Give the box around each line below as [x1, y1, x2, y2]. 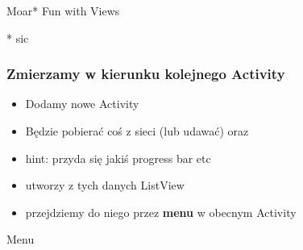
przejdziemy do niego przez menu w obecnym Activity [25, 203, 297, 220]
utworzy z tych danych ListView [25, 177, 185, 194]
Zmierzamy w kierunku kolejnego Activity [6, 64, 285, 84]
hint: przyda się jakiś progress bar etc [25, 149, 211, 166]
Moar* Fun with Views [6, 2, 120, 19]
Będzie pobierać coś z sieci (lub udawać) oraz [25, 123, 249, 139]
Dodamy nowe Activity [25, 95, 139, 112]
